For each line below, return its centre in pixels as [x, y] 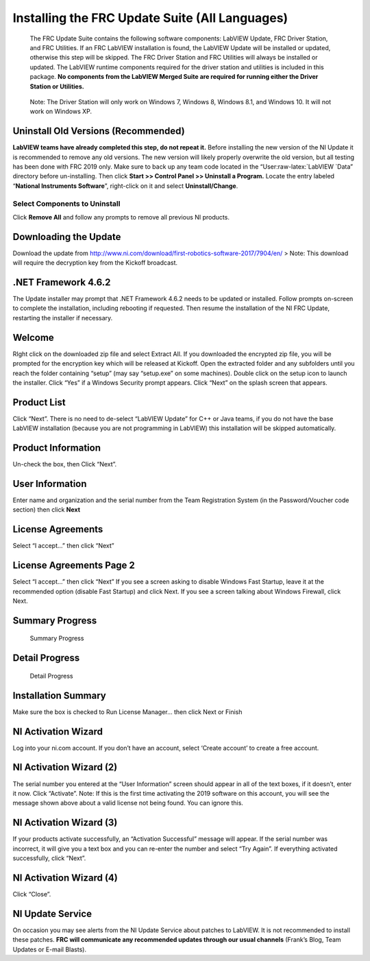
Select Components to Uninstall [66, 204]
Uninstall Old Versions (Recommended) [99, 131]
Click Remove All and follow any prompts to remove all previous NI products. [121, 217]
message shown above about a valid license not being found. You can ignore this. [128, 803]
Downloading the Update [67, 237]
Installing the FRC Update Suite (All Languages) [150, 18]
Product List [39, 402]
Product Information [57, 448]
